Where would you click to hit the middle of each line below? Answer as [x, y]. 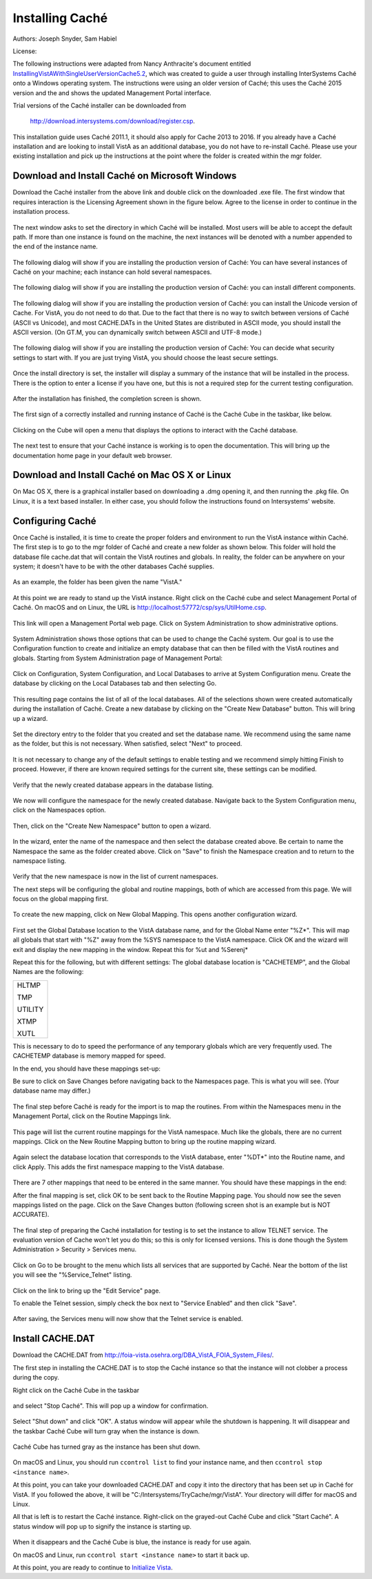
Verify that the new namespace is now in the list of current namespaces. [115, 877]
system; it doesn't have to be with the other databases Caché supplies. [114, 566]
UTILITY [30, 1009]
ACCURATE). [31, 1215]
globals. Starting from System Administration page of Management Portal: [118, 658]
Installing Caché [60, 18]
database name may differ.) [52, 1091]
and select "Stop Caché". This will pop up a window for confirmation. [111, 1406]
